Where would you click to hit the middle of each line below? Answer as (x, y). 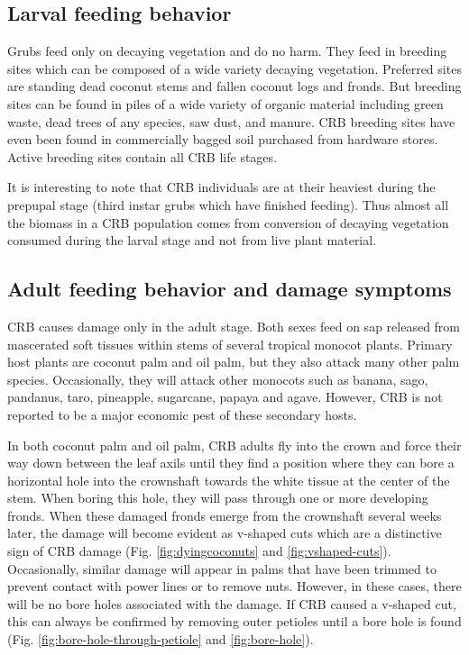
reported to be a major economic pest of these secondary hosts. (182, 414)
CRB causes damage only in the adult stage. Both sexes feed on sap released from (234, 326)
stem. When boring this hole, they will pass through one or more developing (218, 498)
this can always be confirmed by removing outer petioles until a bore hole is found (234, 621)
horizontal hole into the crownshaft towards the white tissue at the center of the (229, 480)
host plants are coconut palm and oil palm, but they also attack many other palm (234, 362)
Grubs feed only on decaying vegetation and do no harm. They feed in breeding (227, 51)
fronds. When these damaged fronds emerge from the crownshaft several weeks (225, 515)
